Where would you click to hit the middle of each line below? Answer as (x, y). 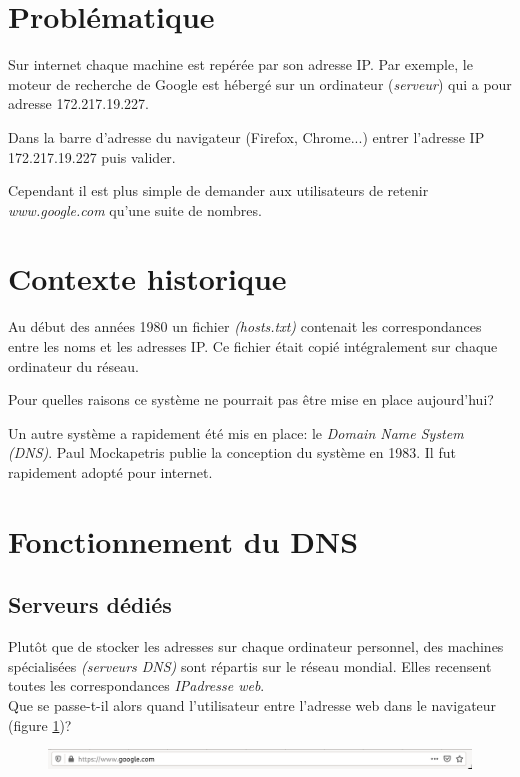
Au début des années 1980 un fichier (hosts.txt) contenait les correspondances (245, 326)
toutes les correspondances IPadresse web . (136, 685)
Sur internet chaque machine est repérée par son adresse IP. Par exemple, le (240, 64)
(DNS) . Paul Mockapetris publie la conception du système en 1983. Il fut (232, 452)
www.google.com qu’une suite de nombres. (135, 209)
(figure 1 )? (40, 724)
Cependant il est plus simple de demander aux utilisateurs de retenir (218, 190)
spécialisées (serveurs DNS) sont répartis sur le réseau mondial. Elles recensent (250, 665)
